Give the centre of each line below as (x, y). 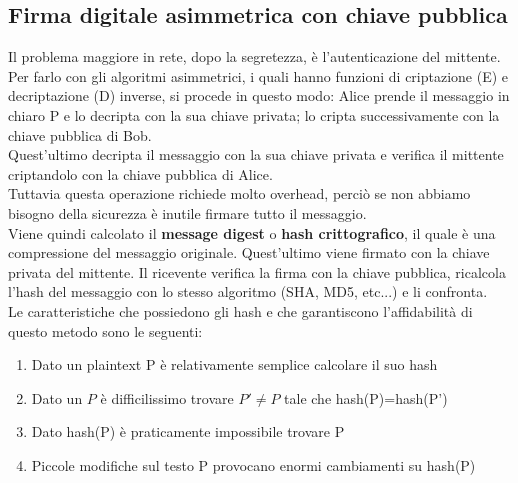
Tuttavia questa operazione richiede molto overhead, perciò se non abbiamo (239, 193)
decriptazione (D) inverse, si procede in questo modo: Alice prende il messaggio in (259, 95)
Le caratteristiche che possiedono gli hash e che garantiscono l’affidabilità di (240, 310)
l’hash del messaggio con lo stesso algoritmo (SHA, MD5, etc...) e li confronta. (248, 291)
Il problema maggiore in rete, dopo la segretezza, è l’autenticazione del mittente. (254, 56)
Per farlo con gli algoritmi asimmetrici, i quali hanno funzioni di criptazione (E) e (258, 75)
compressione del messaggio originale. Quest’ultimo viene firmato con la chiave (249, 252)
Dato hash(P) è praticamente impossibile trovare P (188, 431)
